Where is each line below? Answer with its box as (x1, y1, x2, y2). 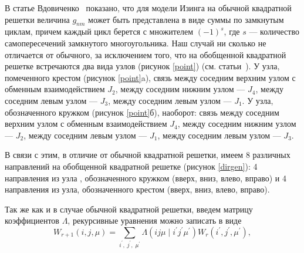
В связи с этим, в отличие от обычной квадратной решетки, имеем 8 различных (5, 149, 291, 161)
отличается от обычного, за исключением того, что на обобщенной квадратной (5, 48, 286, 60)
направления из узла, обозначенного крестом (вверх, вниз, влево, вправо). (5, 183, 270, 195)
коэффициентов (5, 214, 59, 227)
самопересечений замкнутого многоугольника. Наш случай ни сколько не (5, 36, 266, 49)
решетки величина (5, 13, 70, 25)
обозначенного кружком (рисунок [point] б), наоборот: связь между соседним (5, 106, 279, 118)
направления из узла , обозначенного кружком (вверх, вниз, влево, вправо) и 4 (5, 171, 286, 184)
